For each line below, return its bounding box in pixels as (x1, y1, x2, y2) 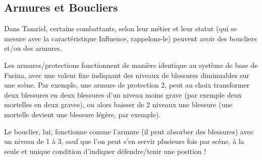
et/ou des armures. (4, 43, 62, 53)
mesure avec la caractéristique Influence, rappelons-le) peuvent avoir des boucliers (4, 33, 257, 43)
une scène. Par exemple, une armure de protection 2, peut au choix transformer (4, 79, 250, 90)
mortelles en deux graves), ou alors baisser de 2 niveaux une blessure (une (4, 99, 233, 110)
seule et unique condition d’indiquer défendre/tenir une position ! (4, 145, 206, 156)
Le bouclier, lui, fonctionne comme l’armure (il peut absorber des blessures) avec (4, 126, 253, 136)
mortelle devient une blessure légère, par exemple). (4, 109, 161, 119)
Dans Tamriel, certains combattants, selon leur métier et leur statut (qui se (4, 23, 237, 34)
